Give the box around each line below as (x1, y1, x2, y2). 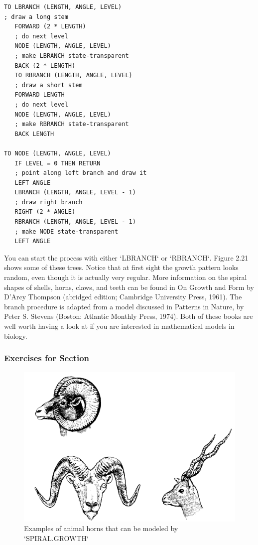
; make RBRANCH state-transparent (14, 121, 129, 128)
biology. (4, 330, 27, 341)
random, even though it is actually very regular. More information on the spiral (4, 272, 247, 282)
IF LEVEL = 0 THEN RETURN (14, 159, 101, 167)
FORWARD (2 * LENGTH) (14, 23, 86, 30)
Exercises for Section (4, 352, 89, 364)
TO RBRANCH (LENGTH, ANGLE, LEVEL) (14, 72, 132, 79)
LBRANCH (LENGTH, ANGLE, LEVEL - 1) (14, 189, 136, 196)
